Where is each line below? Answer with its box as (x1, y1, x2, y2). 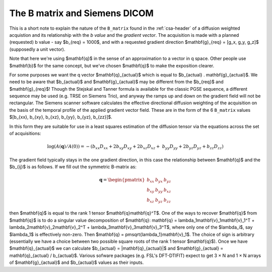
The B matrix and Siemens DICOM (9, 8, 154, 19)
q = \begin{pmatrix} (99, 177, 146, 183)
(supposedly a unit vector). (9, 46, 65, 52)
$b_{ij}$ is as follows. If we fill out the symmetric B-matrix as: (9, 164, 137, 170)
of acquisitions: (9, 130, 41, 137)
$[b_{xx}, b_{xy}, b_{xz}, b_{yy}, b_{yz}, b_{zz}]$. (9, 114, 113, 120)
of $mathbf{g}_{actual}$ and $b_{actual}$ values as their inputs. (9, 259, 144, 265)
